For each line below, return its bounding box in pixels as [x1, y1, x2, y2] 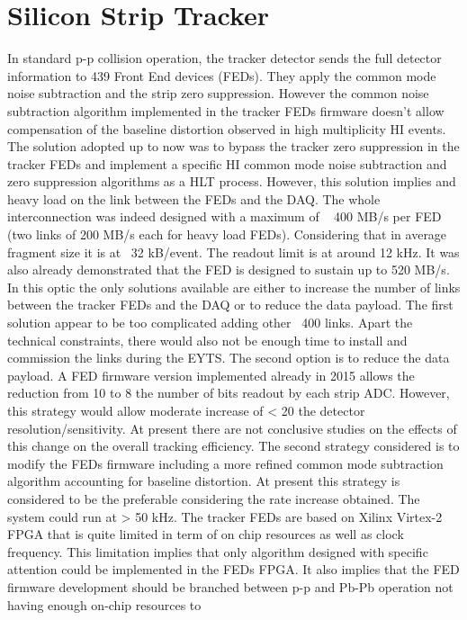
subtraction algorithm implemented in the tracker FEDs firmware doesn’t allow [7, 101, 445, 120]
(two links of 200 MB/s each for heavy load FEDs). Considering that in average [7, 225, 447, 244]
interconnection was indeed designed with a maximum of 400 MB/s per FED [7, 207, 442, 226]
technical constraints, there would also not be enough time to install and [7, 330, 408, 349]
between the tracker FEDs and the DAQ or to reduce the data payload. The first [7, 295, 454, 314]
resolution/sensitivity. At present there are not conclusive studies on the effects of [7, 418, 457, 437]
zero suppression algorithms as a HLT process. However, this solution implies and [7, 172, 456, 191]
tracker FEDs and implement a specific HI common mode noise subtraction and [7, 154, 447, 173]
